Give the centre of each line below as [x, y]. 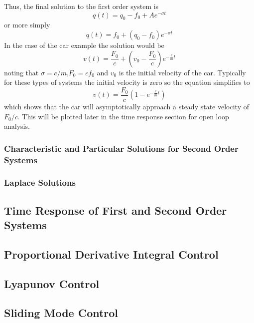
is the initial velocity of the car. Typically [182, 72]
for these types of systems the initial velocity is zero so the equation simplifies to [127, 82]
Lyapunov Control [52, 283]
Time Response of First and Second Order [116, 210]
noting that [21, 72]
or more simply [27, 25]
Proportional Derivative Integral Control [111, 254]
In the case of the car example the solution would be [84, 45]
